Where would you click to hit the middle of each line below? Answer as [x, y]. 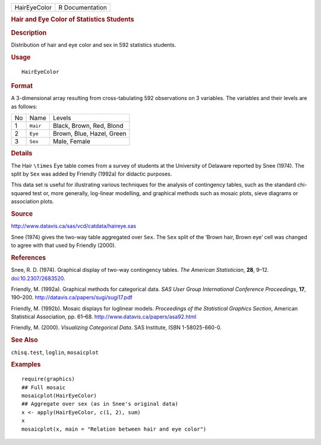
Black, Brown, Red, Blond [88, 126]
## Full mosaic [44, 387]
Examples [26, 365]
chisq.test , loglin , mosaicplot [55, 352]
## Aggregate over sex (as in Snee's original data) [100, 404]
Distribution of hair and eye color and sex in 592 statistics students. [94, 45]
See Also [24, 340]
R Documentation [83, 7]
